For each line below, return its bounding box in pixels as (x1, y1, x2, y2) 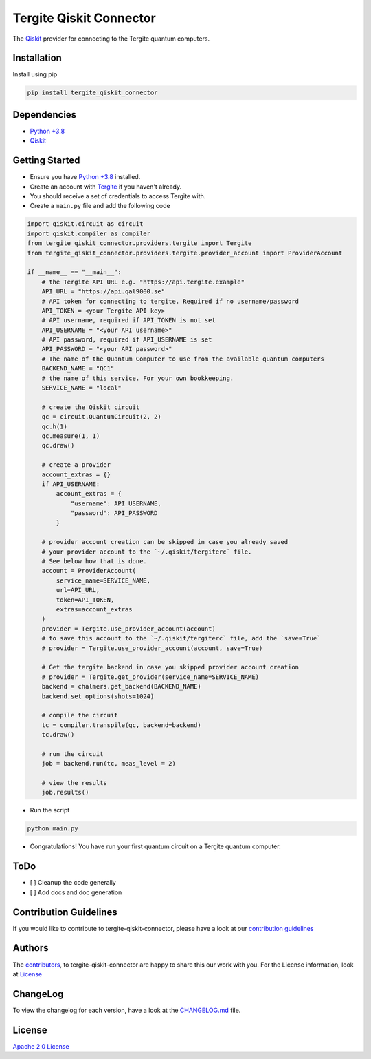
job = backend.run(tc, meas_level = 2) (41, 759, 177, 768)
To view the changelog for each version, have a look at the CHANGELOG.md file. (12, 1006, 241, 1014)
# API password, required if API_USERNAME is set (41, 336, 212, 344)
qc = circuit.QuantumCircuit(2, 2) (41, 413, 161, 421)
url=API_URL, (56, 586, 100, 594)
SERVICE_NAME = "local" (41, 384, 122, 392)
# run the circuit (41, 750, 104, 757)
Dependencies (12, 109, 77, 120)
